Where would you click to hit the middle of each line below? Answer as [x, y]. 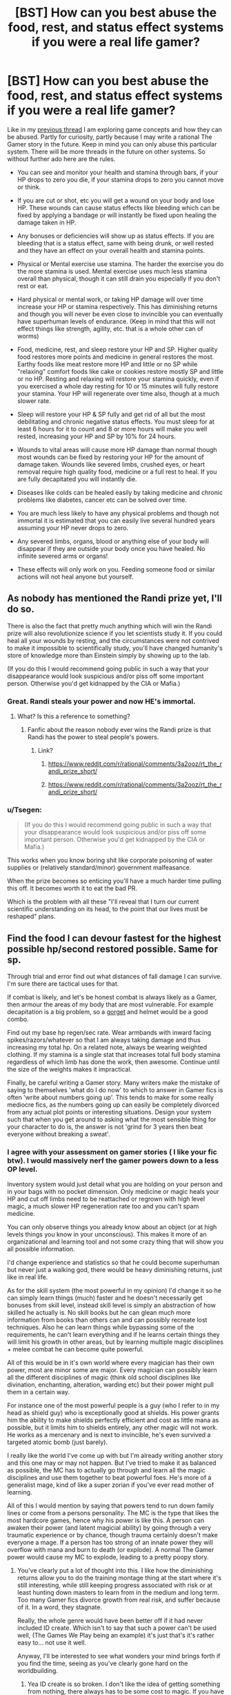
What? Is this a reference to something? [73, 716]
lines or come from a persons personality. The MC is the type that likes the [113, 1513]
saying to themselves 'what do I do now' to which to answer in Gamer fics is [115, 1090]
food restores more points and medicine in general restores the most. [115, 357]
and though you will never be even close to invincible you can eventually [120, 314]
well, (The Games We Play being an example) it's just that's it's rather [115, 1636]
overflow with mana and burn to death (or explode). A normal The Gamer [111, 1550]
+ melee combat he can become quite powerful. [76, 1349]
